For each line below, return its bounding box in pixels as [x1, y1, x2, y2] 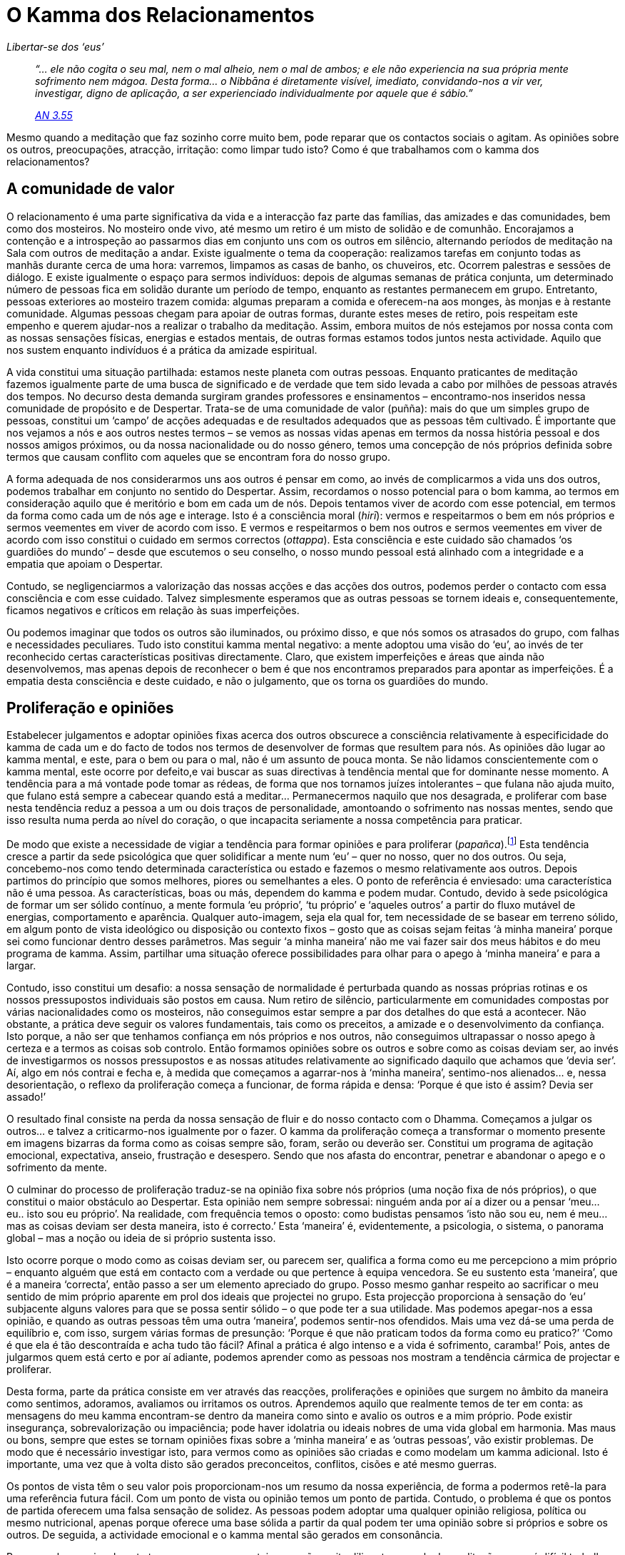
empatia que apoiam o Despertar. [6, 557, 163, 570]
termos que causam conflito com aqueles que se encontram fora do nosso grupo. [6, 450, 391, 463]
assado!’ [6, 1091, 46, 1103]
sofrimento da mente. [6, 1161, 107, 1174]
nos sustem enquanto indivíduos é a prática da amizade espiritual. [6, 343, 317, 356]
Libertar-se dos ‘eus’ [6, 40, 104, 53]
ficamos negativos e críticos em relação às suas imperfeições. [6, 603, 300, 616]
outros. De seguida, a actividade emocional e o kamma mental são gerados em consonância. [6, 1529, 443, 1541]
